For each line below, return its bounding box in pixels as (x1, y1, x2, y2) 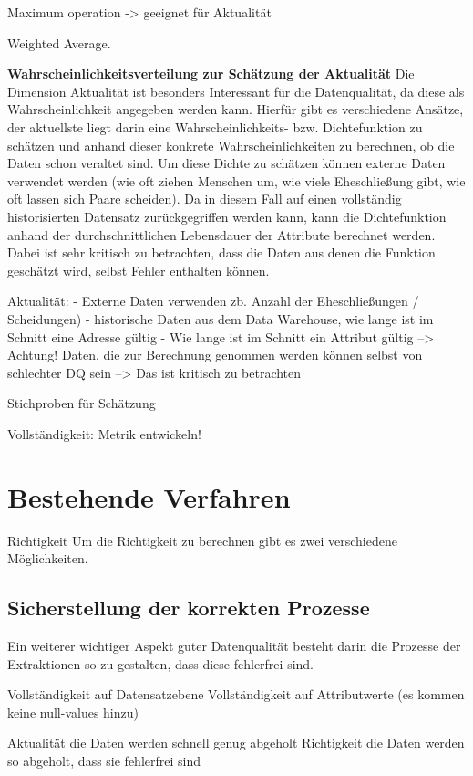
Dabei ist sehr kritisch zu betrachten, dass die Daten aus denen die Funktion (7, 243, 436, 262)
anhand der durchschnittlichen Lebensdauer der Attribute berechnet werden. (7, 225, 436, 244)
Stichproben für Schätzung (7, 393, 156, 413)
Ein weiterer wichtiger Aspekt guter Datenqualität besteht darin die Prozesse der (7, 635, 461, 655)
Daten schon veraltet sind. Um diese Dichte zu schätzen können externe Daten (7, 153, 446, 173)
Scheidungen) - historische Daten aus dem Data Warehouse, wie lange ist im (7, 309, 434, 328)
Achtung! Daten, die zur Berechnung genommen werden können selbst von (7, 345, 423, 364)
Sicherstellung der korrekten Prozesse (7, 593, 370, 622)
